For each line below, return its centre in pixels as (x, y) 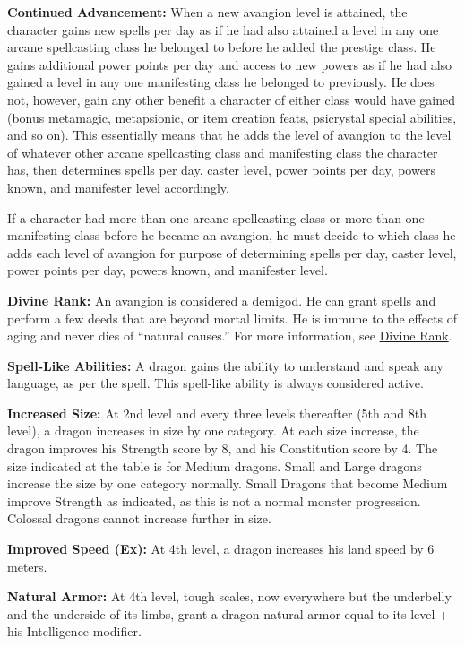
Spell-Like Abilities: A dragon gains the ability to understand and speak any (225, 365)
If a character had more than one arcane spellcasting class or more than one (216, 217)
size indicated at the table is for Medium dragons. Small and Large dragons (215, 465)
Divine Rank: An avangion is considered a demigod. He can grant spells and (222, 300)
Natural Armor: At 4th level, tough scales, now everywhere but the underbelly (229, 596)
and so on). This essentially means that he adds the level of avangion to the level (229, 135)
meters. (27, 566)
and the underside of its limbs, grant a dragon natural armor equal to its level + (228, 613)
